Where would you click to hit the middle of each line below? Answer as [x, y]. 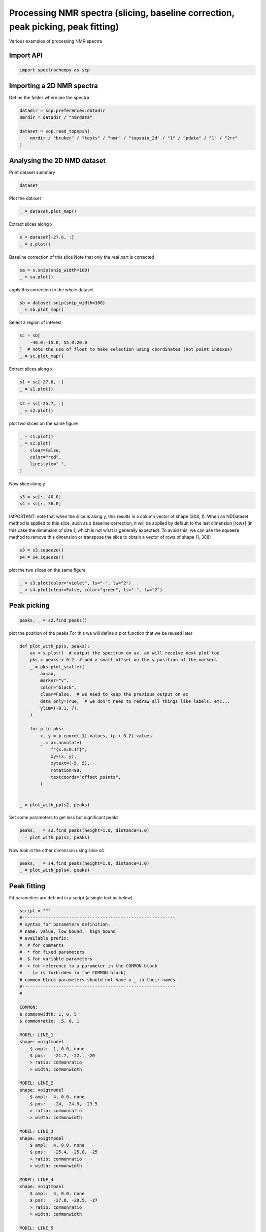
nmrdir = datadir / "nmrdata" [56, 118]
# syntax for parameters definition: [65, 924]
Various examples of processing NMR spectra [56, 41]
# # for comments [42, 945]
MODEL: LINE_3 [36, 1131]
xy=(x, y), [64, 756]
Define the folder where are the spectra [49, 97]
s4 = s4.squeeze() [42, 557]
